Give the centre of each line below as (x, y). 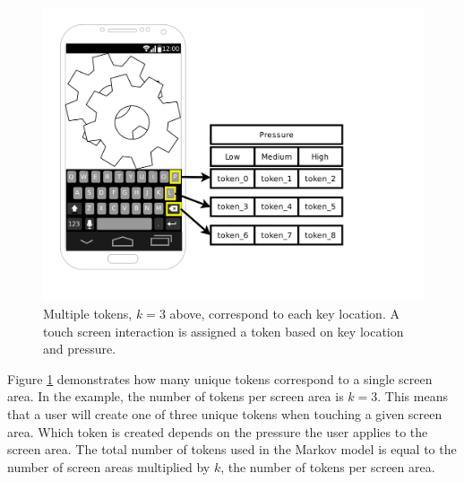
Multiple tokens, (88, 314)
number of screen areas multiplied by (109, 466)
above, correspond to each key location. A (284, 314)
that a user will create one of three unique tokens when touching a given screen (225, 414)
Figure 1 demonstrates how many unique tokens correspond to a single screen (220, 378)
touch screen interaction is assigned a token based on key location (223, 331)
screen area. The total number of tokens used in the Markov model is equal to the (232, 449)
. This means (412, 396)
